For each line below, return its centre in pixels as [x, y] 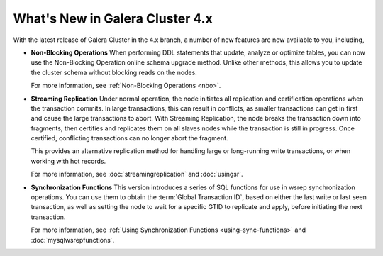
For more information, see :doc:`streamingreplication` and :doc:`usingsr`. [137, 174]
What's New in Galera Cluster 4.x [113, 18]
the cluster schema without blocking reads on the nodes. [114, 72]
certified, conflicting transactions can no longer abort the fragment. [129, 138]
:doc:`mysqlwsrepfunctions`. [73, 240]
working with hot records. [68, 161]
